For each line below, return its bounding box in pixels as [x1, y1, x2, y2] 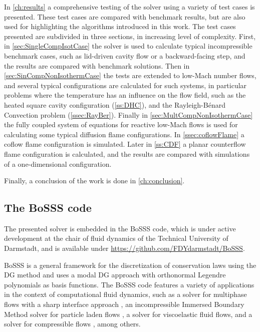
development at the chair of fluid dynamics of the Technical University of [4, 233, 228, 243]
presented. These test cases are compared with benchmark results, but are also [4, 11, 245, 22]
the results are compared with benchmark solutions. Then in [4, 60, 190, 71]
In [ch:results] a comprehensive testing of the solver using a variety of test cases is [4, 2, 255, 12]
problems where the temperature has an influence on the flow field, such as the [4, 90, 246, 100]
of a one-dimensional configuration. [4, 158, 112, 169]
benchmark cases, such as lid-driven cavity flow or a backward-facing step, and [4, 50, 245, 61]
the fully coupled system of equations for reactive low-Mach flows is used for [4, 119, 238, 130]
